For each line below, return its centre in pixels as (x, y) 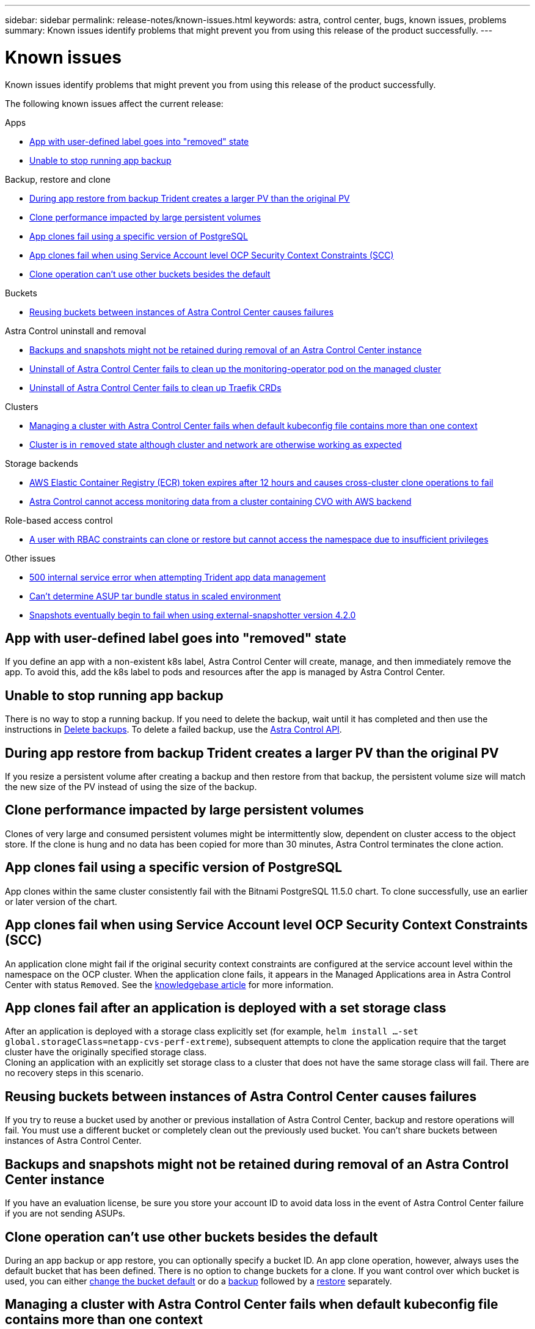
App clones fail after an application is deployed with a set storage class (226, 1008)
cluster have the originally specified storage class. (106, 1052)
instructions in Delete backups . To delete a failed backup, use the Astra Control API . (173, 730)
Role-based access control (59, 520)
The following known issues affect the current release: (114, 103)
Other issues (30, 558)
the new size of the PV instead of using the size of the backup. (131, 787)
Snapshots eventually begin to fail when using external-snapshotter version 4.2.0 (193, 615)
